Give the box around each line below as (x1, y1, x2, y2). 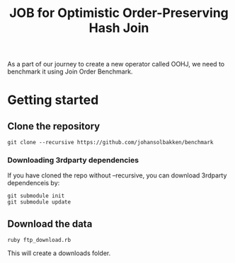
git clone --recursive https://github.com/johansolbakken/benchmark (7, 139, 214, 146)
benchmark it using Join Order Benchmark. (7, 67, 133, 76)
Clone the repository (7, 120, 101, 132)
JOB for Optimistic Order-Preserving (9, 5, 229, 21)
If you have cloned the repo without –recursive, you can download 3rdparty (7, 171, 227, 180)
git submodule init (7, 192, 65, 199)
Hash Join (88, 20, 149, 36)
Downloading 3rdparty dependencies (7, 156, 139, 165)
